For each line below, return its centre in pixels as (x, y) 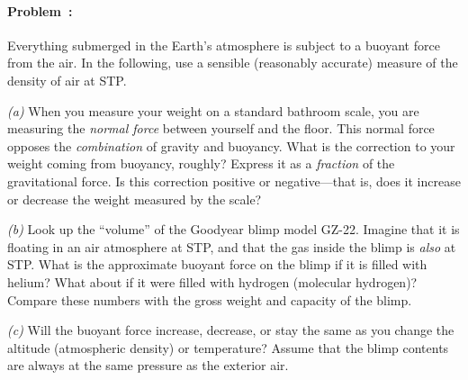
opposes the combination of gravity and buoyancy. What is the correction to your (231, 145)
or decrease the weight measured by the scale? (135, 199)
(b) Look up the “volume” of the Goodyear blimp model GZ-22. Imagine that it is (234, 229)
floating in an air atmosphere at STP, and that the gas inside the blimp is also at (232, 246)
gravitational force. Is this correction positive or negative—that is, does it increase (234, 181)
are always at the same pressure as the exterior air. (148, 365)
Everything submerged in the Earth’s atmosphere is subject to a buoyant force (224, 45)
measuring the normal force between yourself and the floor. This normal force (221, 128)
